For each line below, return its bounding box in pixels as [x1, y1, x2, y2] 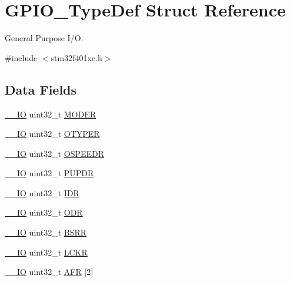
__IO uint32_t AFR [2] [5, 266, 94, 278]
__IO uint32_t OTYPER [5, 127, 100, 140]
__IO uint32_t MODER [5, 108, 96, 120]
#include [5, 51, 38, 63]
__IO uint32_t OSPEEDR [5, 147, 105, 159]
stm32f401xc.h [51, 51, 102, 63]
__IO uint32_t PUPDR [5, 167, 94, 179]
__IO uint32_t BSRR [5, 226, 87, 239]
